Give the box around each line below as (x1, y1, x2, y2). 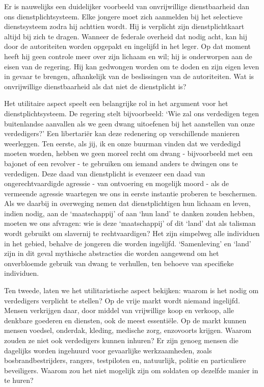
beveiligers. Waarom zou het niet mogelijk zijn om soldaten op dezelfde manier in (4, 365, 258, 375)
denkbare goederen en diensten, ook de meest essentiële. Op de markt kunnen (4, 315, 247, 325)
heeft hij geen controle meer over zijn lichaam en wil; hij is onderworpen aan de (4, 50, 252, 61)
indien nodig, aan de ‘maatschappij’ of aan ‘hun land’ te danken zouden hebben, (4, 208, 255, 218)
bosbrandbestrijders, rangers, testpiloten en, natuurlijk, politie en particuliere (4, 355, 246, 366)
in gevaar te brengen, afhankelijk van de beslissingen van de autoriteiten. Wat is (4, 71, 254, 82)
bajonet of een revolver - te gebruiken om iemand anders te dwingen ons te (4, 158, 238, 168)
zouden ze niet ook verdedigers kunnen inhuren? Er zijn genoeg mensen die (4, 335, 239, 345)
